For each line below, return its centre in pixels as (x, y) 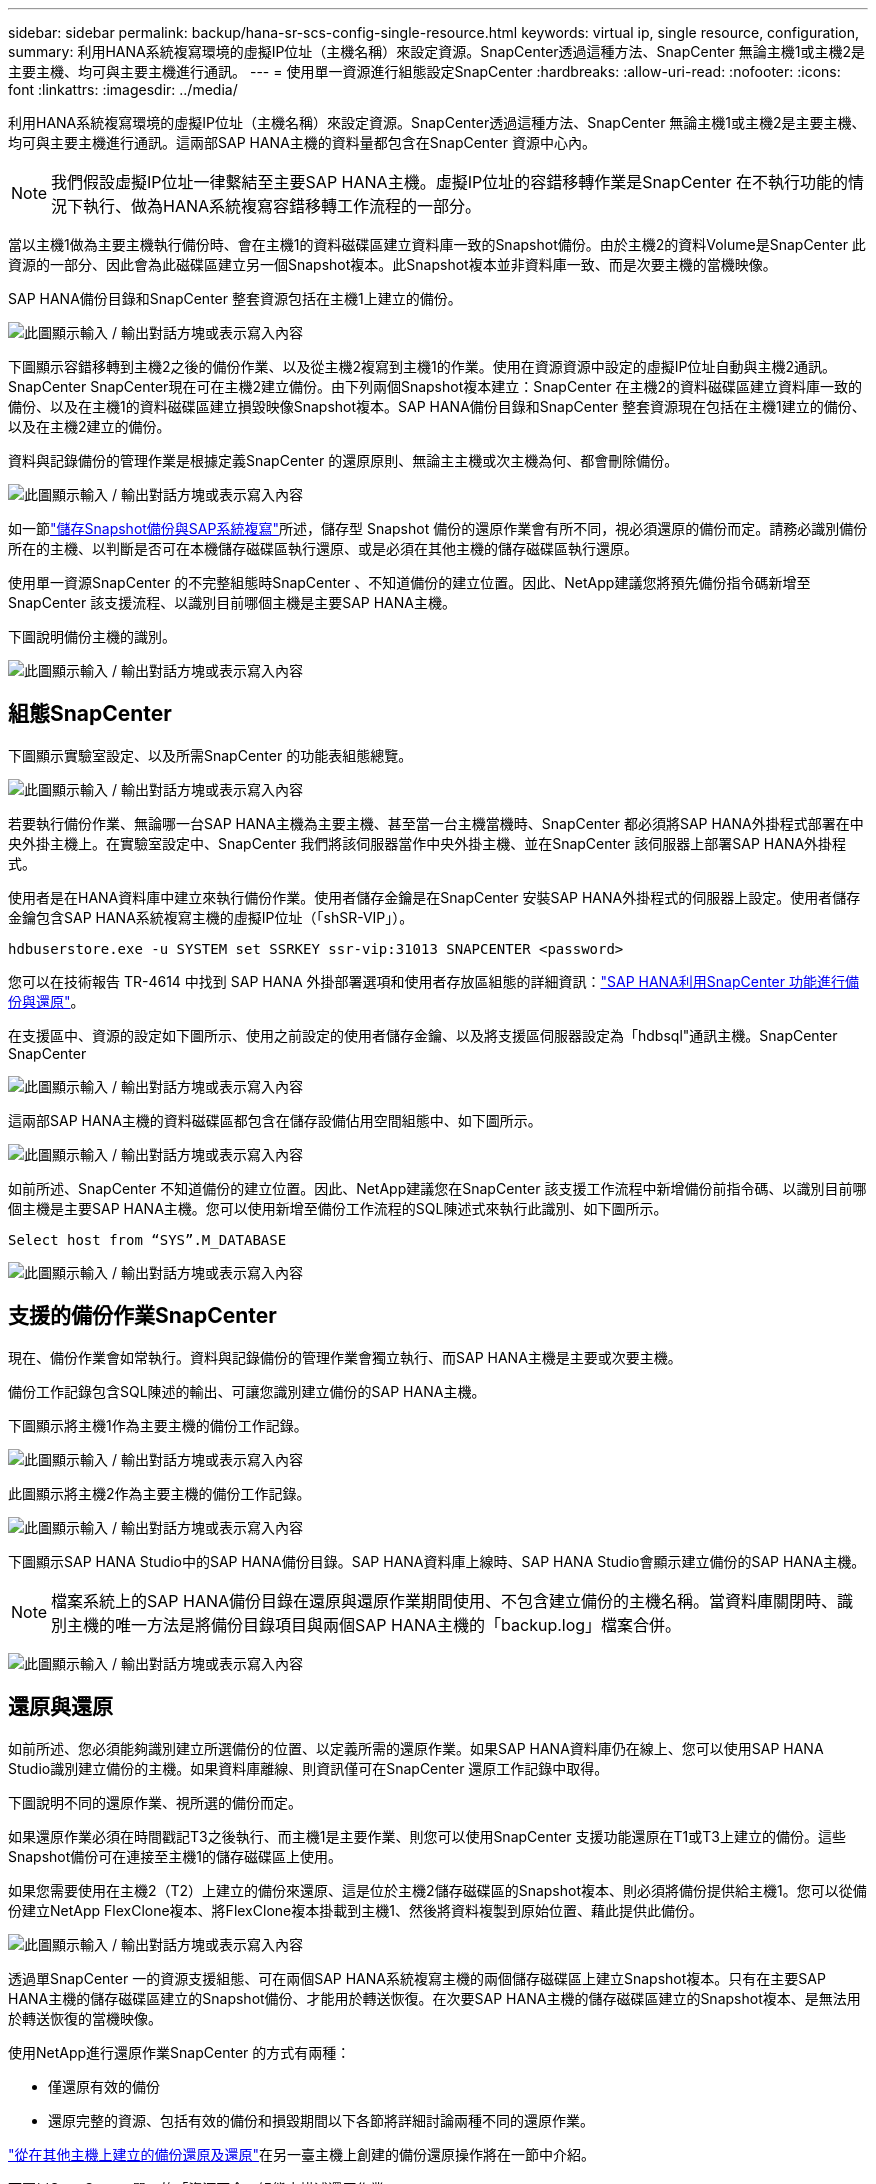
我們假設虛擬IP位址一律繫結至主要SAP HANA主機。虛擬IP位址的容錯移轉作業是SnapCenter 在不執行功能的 (450, 182)
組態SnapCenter (90, 714)
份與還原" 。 (46, 1001)
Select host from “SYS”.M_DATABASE (147, 1239)
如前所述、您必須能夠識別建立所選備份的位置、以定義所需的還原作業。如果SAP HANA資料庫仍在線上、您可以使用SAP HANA (416, 1748)
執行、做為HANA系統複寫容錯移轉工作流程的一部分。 (282, 206)
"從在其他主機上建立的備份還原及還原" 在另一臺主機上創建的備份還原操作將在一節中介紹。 (302, 2154)
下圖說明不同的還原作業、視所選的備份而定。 (155, 1802)
